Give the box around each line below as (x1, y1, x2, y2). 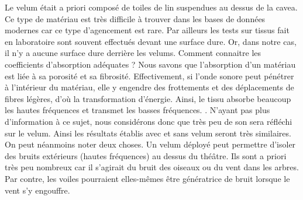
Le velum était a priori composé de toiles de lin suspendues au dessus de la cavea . (5, 1, 298, 13)
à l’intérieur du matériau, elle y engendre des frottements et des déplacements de (5, 81, 294, 93)
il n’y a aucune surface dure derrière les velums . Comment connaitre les (5, 47, 261, 59)
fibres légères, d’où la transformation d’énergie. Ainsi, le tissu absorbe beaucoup (5, 92, 291, 104)
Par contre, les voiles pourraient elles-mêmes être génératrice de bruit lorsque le (5, 172, 290, 184)
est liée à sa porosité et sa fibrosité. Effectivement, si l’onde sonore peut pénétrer (5, 69, 294, 82)
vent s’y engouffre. (5, 184, 70, 196)
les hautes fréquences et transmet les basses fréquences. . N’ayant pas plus (5, 104, 270, 116)
